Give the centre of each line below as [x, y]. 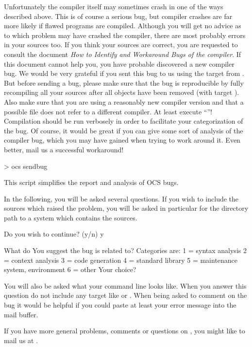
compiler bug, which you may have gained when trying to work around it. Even [122, 140]
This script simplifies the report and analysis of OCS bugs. [91, 182]
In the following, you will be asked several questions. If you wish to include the [121, 198]
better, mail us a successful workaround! [64, 149]
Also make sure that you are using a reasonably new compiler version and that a [124, 101]
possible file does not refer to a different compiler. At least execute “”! [108, 111]
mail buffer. [21, 314]
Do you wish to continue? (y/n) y [54, 234]
